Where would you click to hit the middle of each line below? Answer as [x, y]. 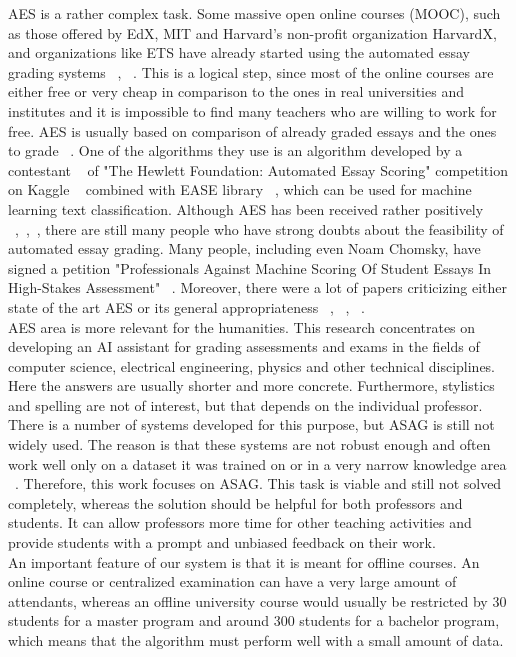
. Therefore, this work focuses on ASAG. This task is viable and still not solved [258, 483]
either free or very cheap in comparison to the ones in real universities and [236, 91]
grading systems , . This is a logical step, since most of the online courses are [251, 71]
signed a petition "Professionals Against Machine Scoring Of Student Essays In [250, 267]
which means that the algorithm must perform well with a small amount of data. [256, 640]
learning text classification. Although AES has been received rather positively [246, 208]
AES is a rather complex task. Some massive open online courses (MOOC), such [254, 13]
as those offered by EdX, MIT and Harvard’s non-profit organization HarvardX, [252, 32]
